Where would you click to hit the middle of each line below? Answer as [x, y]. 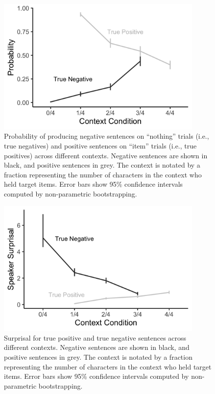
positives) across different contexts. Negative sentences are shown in [106, 155]
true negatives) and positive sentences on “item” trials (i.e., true [100, 145]
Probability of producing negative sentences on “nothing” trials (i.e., [107, 136]
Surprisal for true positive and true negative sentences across [95, 337]
